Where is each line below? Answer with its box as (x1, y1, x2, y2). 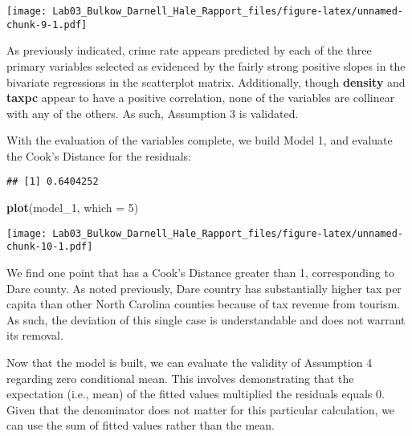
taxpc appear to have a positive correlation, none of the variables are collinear (6, 89, 395, 106)
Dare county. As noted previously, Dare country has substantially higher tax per (6, 279, 402, 296)
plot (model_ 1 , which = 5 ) (6, 199, 139, 216)
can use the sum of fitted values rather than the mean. (6, 417, 275, 434)
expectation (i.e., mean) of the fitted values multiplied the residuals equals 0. (6, 385, 385, 402)
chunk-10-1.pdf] (6, 241, 93, 253)
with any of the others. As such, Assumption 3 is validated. (6, 104, 299, 121)
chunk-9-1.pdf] (6, 18, 88, 31)
